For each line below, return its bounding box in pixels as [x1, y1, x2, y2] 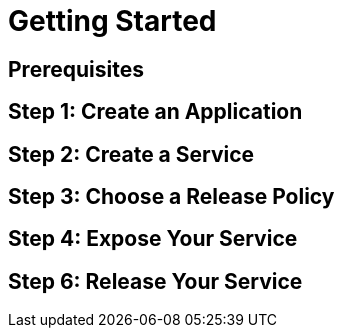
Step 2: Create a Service [8, 141, 255, 167]
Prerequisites [8, 56, 144, 82]
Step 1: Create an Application [8, 99, 303, 125]
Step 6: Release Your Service [8, 268, 303, 294]
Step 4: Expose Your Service [8, 226, 298, 252]
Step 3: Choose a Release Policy [8, 184, 335, 210]
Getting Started [8, 4, 217, 38]
